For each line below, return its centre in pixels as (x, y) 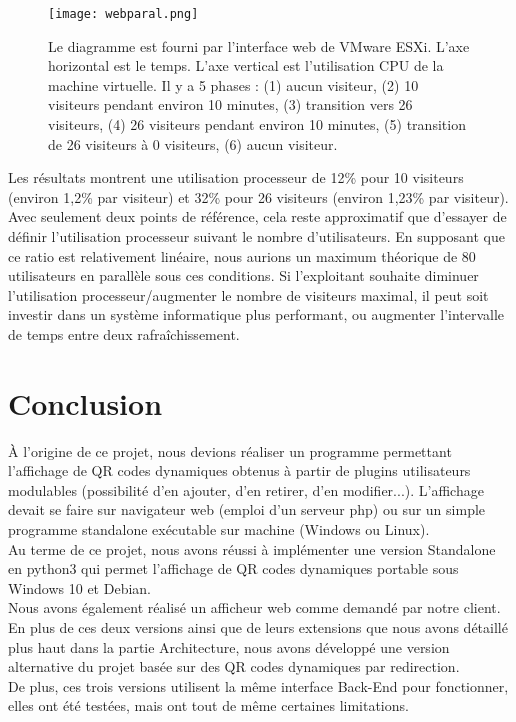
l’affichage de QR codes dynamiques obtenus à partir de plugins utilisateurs (239, 470)
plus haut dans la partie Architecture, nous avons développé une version (229, 646)
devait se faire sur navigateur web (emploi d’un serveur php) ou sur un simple (247, 509)
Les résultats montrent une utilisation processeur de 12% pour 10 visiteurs (236, 177)
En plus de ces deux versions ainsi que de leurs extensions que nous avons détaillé (258, 627)
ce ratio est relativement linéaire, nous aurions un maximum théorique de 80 (242, 255)
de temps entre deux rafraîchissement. (124, 333)
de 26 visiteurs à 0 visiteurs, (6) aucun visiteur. (193, 143)
